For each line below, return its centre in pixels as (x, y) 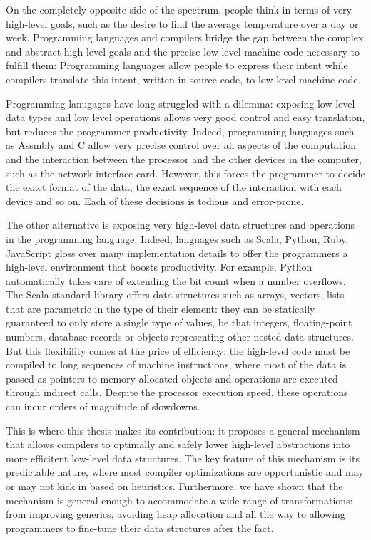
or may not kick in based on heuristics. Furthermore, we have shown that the (174, 486)
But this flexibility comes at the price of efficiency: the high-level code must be (178, 350)
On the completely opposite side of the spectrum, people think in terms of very (179, 9)
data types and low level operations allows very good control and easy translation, (185, 117)
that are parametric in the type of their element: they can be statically (161, 308)
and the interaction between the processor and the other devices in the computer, (184, 159)
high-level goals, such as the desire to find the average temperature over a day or (182, 23)
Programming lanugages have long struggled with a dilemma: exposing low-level (181, 103)
